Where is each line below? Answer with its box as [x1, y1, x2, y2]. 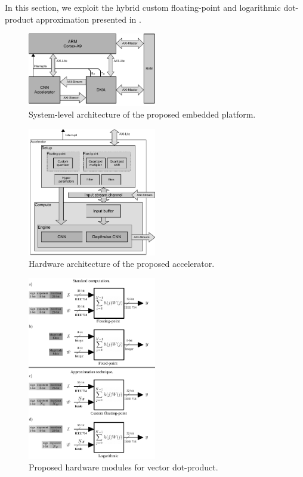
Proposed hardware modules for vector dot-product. [29, 461, 218, 473]
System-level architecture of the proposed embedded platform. [29, 107, 256, 120]
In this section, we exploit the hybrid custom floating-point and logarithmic [5, 1, 281, 13]
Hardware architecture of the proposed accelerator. [29, 257, 215, 270]
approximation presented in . [36, 13, 141, 25]
